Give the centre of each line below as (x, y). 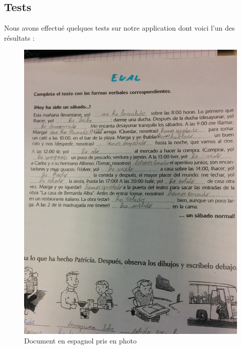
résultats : (19, 37)
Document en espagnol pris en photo (80, 341)
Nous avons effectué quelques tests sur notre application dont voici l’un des (119, 28)
